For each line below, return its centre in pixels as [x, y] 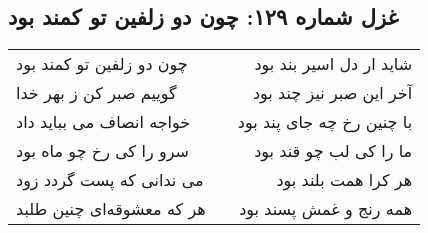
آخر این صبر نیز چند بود [332, 93]
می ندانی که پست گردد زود [110, 180]
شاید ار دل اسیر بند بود [333, 64]
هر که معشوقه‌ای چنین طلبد [111, 209]
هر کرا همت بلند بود [344, 180]
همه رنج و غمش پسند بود [326, 209]
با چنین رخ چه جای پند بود [325, 122]
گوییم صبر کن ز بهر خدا [96, 93]
